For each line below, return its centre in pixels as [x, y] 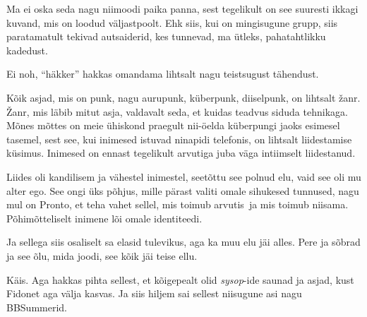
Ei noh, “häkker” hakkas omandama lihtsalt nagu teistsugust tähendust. [163, 74]
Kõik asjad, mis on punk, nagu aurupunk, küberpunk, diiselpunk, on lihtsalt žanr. [183, 97]
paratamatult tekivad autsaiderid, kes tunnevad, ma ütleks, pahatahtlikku [166, 36]
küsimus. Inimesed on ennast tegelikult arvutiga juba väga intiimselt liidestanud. [181, 153]
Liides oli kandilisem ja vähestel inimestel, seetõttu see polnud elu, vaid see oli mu [184, 176]
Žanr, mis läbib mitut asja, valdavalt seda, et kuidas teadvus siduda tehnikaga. [177, 111]
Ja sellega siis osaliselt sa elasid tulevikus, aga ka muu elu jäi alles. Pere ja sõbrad [183, 242]
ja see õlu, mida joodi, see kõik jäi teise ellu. [102, 255]
